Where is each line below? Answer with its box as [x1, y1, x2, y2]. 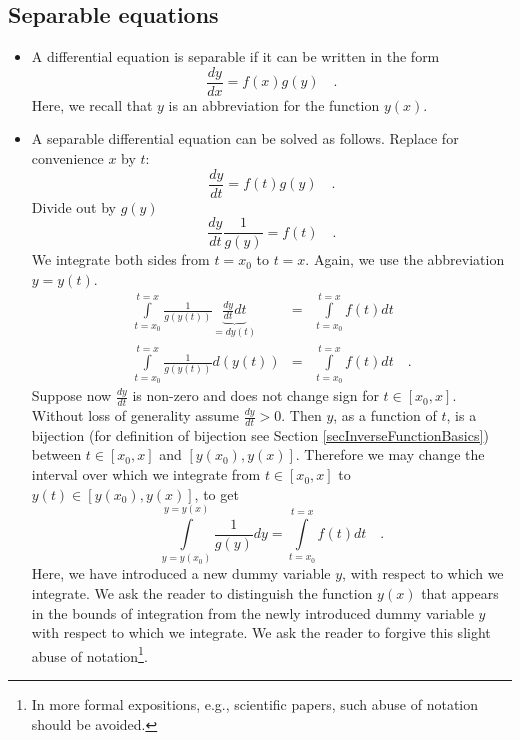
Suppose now [31, 385, 112, 406]
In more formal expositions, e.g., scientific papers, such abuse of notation [31, 693, 479, 714]
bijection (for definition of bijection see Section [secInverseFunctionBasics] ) [31, 424, 489, 445]
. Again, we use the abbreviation [305, 249, 505, 270]
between [31, 444, 82, 465]
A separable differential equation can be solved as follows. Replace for [31, 128, 459, 149]
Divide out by [31, 196, 117, 217]
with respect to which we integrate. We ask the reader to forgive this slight [31, 622, 491, 643]
